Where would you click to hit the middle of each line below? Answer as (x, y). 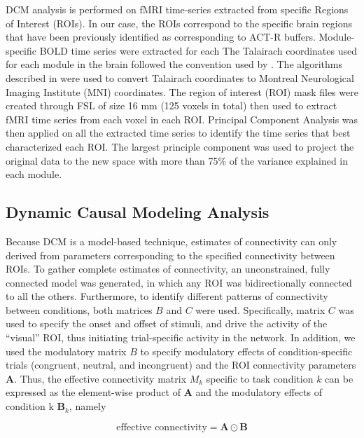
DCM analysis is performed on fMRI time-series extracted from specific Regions (177, 9)
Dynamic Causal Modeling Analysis (138, 212)
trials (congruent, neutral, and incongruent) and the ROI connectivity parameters (181, 365)
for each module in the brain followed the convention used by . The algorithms (174, 64)
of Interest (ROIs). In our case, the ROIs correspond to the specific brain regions (179, 23)
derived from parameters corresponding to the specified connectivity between (170, 255)
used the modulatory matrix (66, 351)
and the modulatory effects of (259, 392)
